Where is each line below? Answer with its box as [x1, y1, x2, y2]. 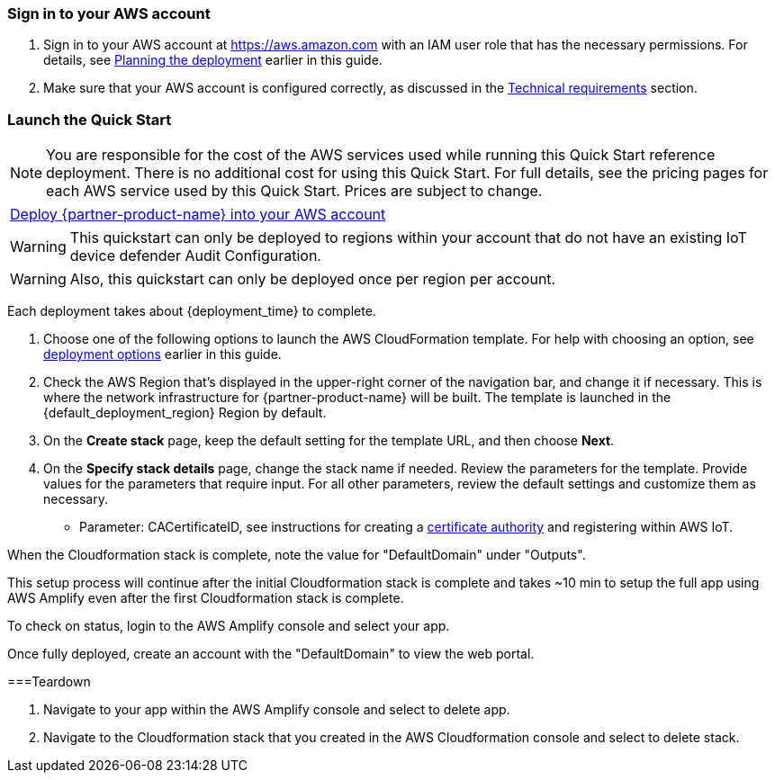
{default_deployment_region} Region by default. [43, 405, 327, 421]
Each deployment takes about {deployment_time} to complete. [7, 303, 376, 319]
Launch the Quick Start [7, 110, 172, 129]
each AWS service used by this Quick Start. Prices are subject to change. [46, 182, 543, 201]
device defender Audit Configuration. [69, 247, 321, 265]
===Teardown [7, 674, 91, 690]
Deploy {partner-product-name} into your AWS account [10, 205, 386, 224]
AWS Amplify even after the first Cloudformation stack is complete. [7, 590, 404, 606]
